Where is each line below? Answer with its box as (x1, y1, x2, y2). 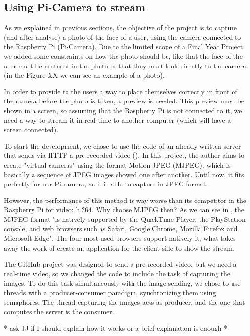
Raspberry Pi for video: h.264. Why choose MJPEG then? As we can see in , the (4, 204, 244, 215)
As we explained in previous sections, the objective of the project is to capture (4, 22, 237, 33)
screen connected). (4, 124, 59, 134)
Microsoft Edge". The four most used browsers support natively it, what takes (4, 233, 236, 243)
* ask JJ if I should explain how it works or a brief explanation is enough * (4, 322, 228, 333)
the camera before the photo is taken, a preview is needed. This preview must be (4, 96, 245, 106)
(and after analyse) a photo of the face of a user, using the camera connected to (4, 32, 241, 42)
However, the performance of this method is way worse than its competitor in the (4, 195, 247, 205)
